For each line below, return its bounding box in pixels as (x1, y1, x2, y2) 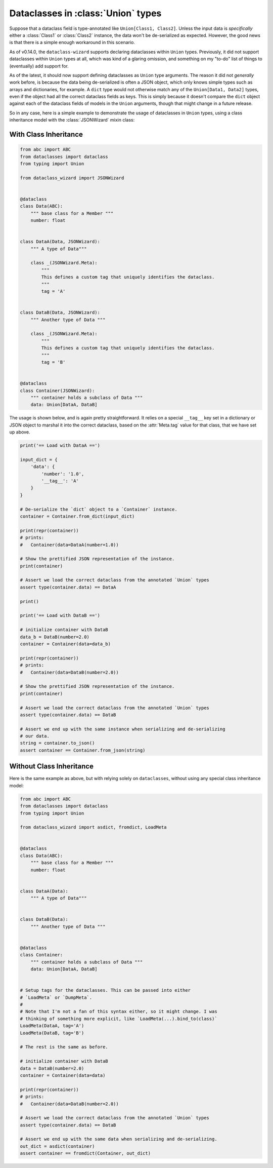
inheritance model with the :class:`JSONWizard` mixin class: (9, 117, 135, 123)
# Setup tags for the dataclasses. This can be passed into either (20, 988, 191, 993)
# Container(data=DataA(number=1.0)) (20, 542, 119, 548)
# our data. (20, 733, 50, 739)
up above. (9, 429, 30, 435)
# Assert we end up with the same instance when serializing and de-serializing (20, 726, 225, 732)
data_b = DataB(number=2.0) (20, 634, 89, 640)
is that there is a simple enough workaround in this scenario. (9, 40, 135, 46)
